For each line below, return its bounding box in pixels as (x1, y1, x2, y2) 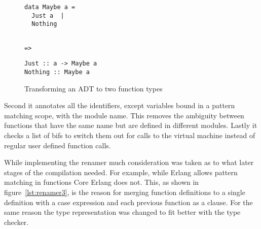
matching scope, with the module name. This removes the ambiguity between (4, 110, 244, 120)
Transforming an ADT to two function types (24, 83, 163, 93)
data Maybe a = (24, 4, 76, 11)
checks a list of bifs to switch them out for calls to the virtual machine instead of (4, 129, 255, 140)
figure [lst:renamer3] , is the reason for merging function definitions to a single (4, 186, 245, 197)
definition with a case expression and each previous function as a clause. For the (4, 197, 253, 207)
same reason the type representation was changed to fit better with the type (4, 207, 241, 217)
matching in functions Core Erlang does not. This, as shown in (4, 177, 199, 187)
